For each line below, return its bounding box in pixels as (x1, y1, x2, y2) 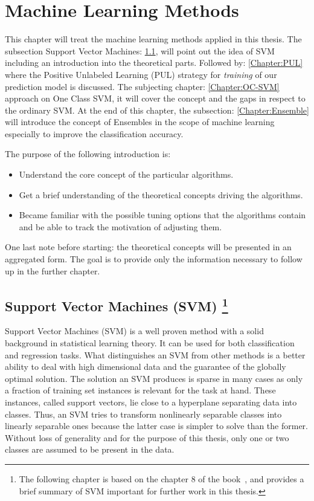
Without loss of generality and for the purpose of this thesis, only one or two (5, 431, 289, 444)
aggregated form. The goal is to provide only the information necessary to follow (5, 253, 303, 265)
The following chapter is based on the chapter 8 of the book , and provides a (19, 472, 304, 485)
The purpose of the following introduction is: (5, 147, 171, 160)
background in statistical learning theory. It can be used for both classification (5, 337, 295, 349)
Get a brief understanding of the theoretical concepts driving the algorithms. (19, 188, 303, 201)
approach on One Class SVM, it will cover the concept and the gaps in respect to (5, 92, 306, 105)
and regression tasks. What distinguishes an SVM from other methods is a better (5, 348, 306, 361)
